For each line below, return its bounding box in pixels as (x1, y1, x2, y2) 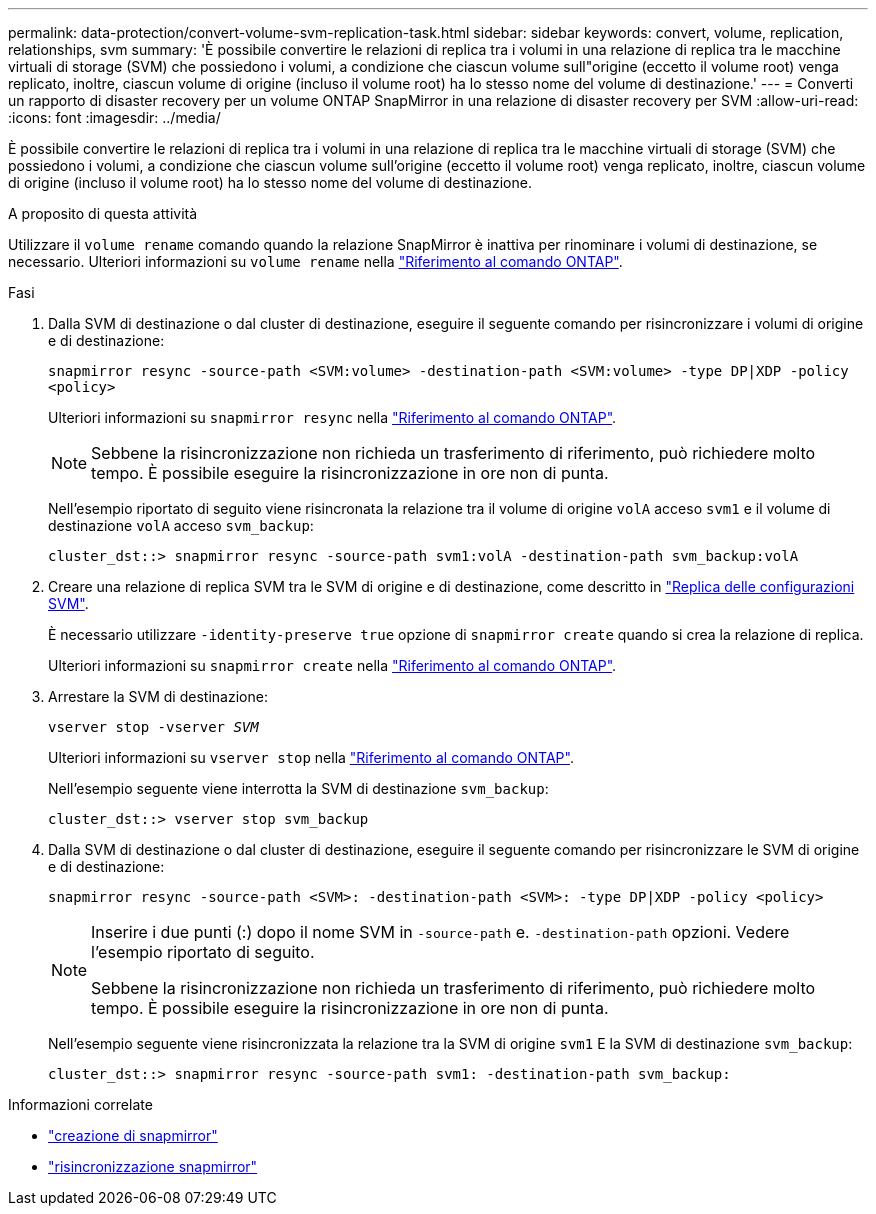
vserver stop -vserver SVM (48, 719, 259, 735)
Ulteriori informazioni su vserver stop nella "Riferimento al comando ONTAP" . (48, 749, 574, 766)
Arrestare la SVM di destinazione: (48, 688, 268, 705)
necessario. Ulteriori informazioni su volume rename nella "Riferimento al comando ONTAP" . (8, 253, 623, 270)
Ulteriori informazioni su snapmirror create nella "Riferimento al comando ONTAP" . (48, 657, 617, 674)
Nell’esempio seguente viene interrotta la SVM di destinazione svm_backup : (48, 780, 549, 797)
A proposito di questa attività (8, 205, 198, 222)
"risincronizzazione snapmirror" (48, 1158, 258, 1175)
